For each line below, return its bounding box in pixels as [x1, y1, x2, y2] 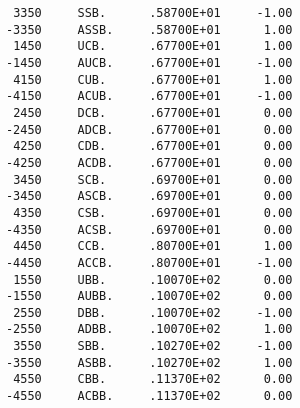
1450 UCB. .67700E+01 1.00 [13, 39, 293, 54]
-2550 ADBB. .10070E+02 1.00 [5, 322, 293, 337]
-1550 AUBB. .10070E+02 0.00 [5, 289, 293, 304]
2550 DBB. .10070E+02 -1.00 [13, 305, 293, 320]
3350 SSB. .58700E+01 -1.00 [13, 6, 293, 20]
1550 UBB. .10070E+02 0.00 [13, 272, 293, 287]
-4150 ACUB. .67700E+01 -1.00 [5, 89, 293, 104]
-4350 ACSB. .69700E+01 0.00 [5, 222, 293, 237]
